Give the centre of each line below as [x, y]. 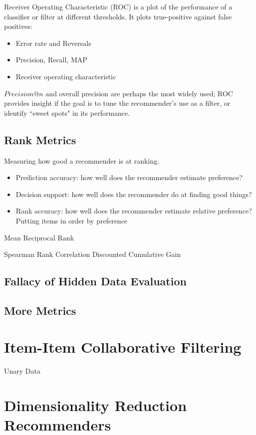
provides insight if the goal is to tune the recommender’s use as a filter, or [117, 103]
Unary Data [22, 371]
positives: [18, 26]
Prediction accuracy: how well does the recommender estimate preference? [129, 177]
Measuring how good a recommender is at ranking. [82, 160]
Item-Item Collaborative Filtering [123, 347]
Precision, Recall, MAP [51, 60]
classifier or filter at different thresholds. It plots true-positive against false [118, 16]
